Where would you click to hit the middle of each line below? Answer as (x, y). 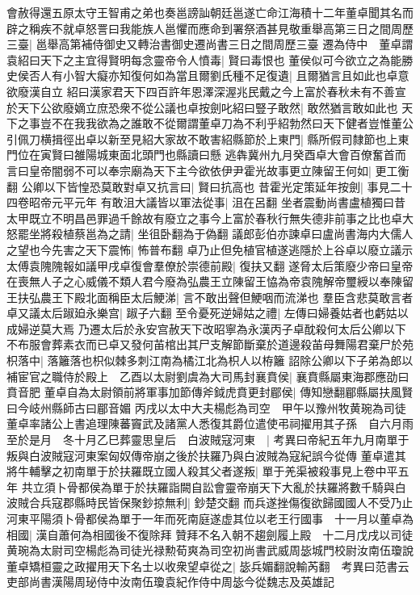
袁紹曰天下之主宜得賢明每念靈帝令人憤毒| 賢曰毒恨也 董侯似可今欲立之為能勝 (210, 59)
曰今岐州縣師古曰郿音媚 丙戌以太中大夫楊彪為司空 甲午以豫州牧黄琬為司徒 (206, 407)
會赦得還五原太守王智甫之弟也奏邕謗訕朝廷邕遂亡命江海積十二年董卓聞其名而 (210, 12)
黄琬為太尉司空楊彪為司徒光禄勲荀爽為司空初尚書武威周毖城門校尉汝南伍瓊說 (210, 550)
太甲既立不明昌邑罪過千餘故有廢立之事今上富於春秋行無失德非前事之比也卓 (204, 218)
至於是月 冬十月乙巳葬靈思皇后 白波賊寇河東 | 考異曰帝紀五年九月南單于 (208, 440)
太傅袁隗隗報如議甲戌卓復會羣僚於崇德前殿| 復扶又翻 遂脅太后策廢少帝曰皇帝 (210, 265)
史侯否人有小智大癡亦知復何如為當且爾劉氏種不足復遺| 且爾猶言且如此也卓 (202, 75)
